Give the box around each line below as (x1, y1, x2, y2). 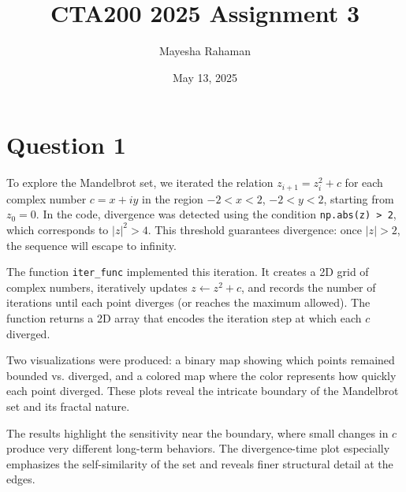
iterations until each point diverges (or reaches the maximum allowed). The (6, 294, 371, 311)
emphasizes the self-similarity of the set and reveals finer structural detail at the (6, 455, 393, 471)
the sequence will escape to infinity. (6, 237, 177, 253)
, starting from (323, 190, 394, 207)
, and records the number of (241, 278, 376, 295)
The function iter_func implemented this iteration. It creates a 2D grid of (6, 263, 369, 280)
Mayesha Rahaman (158, 43, 251, 59)
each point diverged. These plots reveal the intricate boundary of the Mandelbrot (6, 382, 399, 399)
